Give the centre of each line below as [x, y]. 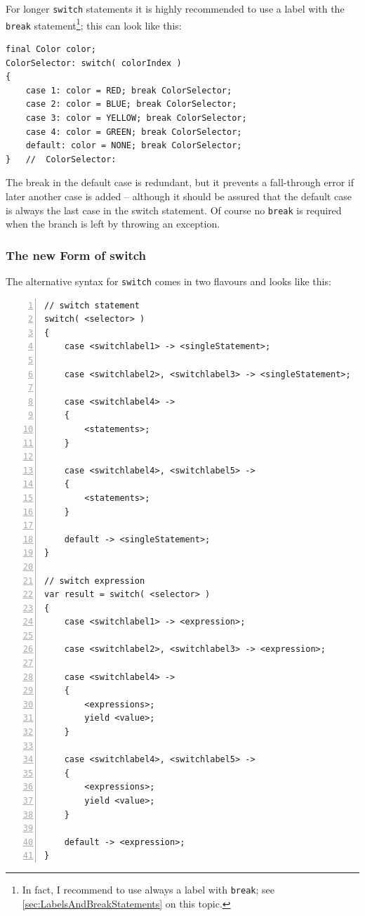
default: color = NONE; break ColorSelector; [134, 146]
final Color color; [51, 49]
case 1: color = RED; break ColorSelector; [129, 90]
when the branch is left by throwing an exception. [113, 224]
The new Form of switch [76, 255]
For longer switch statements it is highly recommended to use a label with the [175, 8]
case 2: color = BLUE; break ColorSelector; [131, 104]
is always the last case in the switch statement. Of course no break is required [174, 210]
